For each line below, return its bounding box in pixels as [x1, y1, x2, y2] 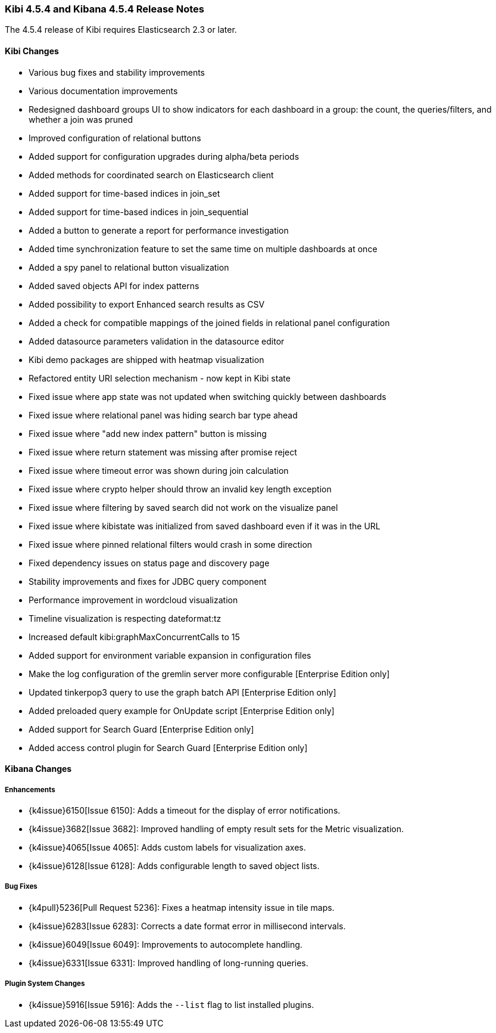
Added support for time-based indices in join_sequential [29, 206, 249, 217]
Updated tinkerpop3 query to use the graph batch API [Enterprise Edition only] [29, 687, 336, 697]
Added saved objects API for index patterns [29, 280, 199, 291]
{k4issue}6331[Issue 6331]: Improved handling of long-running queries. [29, 957, 308, 968]
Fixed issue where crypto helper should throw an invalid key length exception [29, 483, 332, 494]
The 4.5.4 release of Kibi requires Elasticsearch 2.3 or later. [5, 24, 237, 35]
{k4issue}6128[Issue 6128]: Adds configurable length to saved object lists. [29, 860, 320, 871]
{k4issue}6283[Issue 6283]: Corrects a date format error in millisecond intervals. [29, 920, 346, 931]
